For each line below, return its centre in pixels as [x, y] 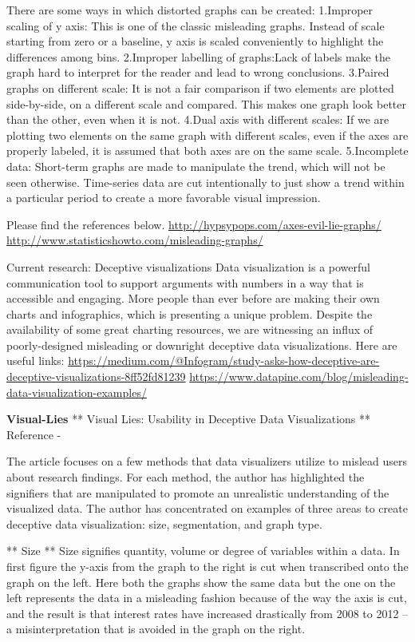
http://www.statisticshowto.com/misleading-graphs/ [135, 240]
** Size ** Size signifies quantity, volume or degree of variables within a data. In [203, 551]
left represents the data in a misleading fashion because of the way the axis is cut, [207, 598]
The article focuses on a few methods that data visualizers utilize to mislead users [207, 461]
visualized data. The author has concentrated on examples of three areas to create [207, 508]
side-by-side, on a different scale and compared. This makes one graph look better [207, 103]
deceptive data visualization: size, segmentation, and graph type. [164, 523]
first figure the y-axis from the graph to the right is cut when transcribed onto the [207, 566]
